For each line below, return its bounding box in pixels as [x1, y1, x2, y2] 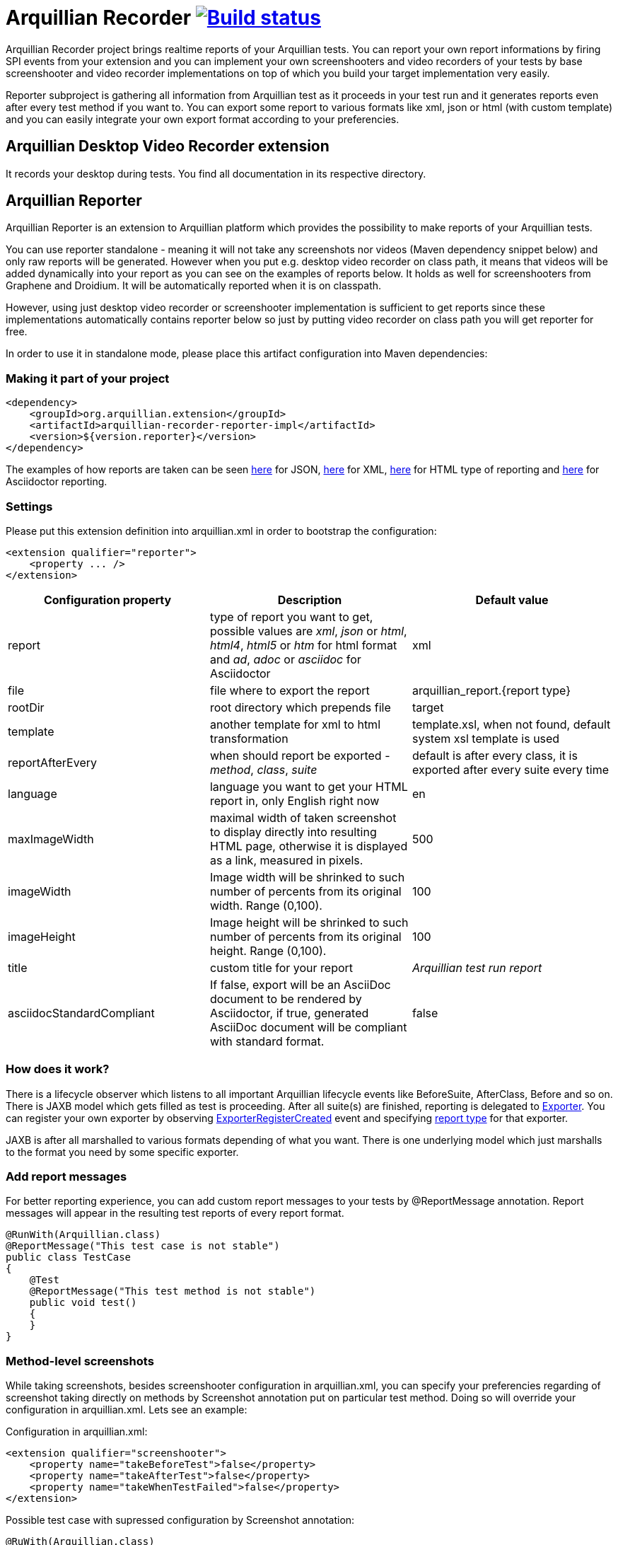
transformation [209, 731, 288, 746]
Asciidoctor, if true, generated [209, 1005, 369, 1020]
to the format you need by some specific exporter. [6, 1145, 239, 1158]
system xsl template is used [412, 731, 560, 746]
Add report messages [6, 1169, 127, 1184]
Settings [6, 499, 53, 514]
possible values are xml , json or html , [209, 623, 407, 638]
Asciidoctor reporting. [6, 475, 107, 488]
